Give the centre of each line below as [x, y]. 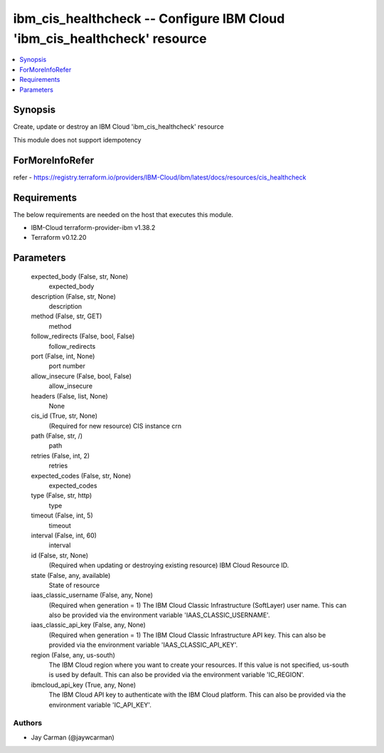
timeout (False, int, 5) [62, 515]
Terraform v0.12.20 [59, 238]
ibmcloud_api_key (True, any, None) [84, 685]
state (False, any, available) [71, 575]
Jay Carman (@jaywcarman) [73, 737]
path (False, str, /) [57, 436]
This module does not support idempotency [77, 139]
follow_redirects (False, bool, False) [83, 336]
